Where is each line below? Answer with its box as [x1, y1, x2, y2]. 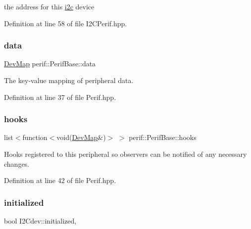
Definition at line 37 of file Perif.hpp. [4, 92, 116, 102]
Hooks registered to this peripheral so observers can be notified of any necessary [4, 149, 247, 159]
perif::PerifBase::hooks [129, 132, 197, 142]
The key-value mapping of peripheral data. [4, 75, 134, 85]
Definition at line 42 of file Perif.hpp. [4, 175, 116, 185]
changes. [4, 158, 30, 169]
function [22, 132, 48, 142]
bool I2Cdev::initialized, [4, 216, 77, 226]
